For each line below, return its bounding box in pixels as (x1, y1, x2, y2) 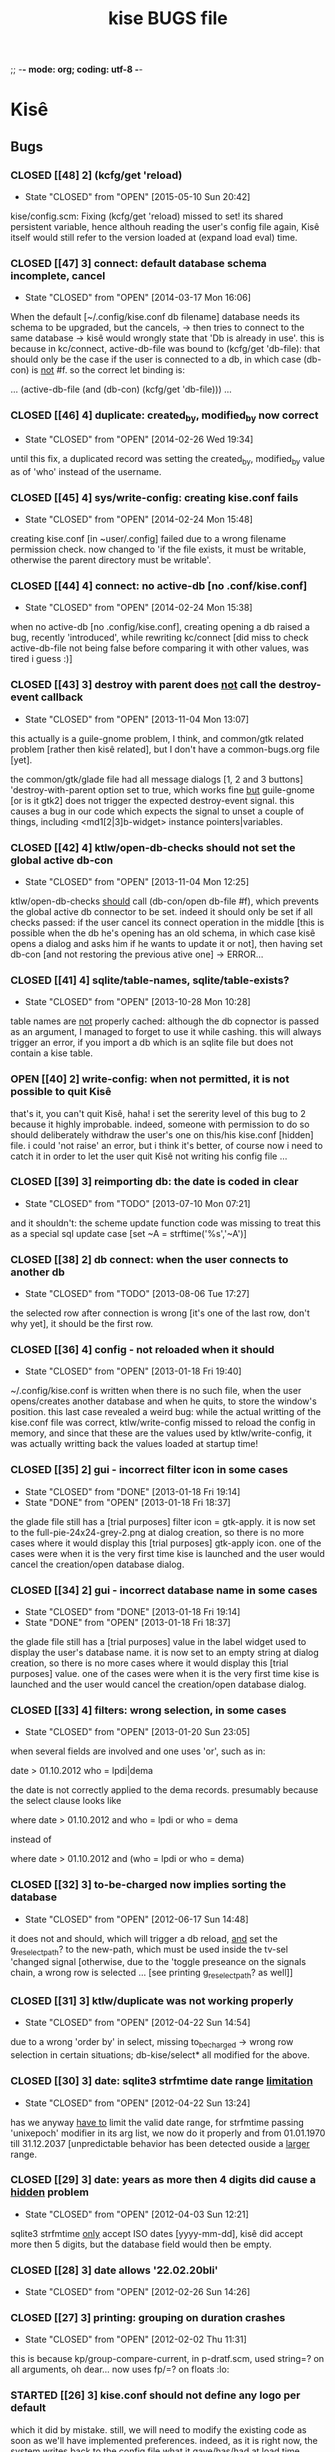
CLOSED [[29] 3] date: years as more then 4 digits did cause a (10, 2173, 317, 2187)
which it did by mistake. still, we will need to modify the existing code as (10, 2423, 307, 2436)
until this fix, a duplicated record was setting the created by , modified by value (10, 452, 326, 467)
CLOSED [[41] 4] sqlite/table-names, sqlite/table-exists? (10, 973, 290, 987)
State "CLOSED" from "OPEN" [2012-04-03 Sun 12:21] (24, 2208, 250, 2220)
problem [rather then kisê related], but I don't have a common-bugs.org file (10, 743, 320, 755)
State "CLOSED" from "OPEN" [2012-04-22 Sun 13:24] (24, 2097, 251, 2109)
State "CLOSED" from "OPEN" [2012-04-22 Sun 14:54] (24, 2017, 251, 2029)
